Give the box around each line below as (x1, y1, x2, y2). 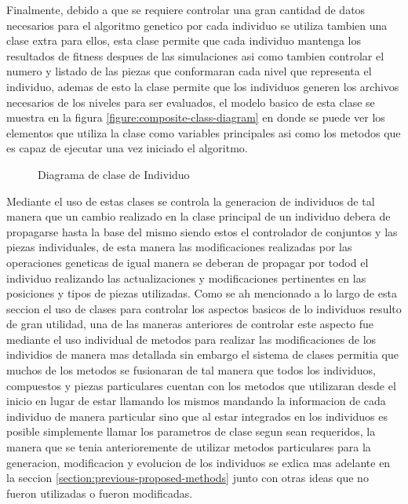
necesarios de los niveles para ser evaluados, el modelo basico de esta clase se (6, 93, 375, 110)
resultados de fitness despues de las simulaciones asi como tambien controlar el (6, 47, 384, 64)
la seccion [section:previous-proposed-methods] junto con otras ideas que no (6, 469, 369, 486)
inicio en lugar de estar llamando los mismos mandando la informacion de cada (6, 393, 386, 409)
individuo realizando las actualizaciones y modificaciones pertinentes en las (6, 269, 366, 286)
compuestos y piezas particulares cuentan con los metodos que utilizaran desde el (6, 377, 396, 393)
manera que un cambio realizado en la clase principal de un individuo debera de (6, 208, 391, 225)
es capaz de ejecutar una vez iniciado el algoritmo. (6, 140, 248, 156)
